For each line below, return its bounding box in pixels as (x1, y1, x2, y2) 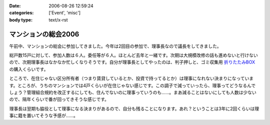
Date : (9, 3, 21, 8)
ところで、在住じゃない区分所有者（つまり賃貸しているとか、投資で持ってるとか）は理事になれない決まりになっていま (9, 75, 254, 81)
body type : (9, 16, 32, 22)
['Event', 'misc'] (48, 10, 81, 16)
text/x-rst (48, 16, 68, 22)
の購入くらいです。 (9, 66, 48, 72)
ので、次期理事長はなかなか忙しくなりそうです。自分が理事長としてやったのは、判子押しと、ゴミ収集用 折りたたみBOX (9, 59, 255, 65)
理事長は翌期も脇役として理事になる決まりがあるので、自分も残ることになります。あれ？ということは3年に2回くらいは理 (9, 105, 259, 111)
